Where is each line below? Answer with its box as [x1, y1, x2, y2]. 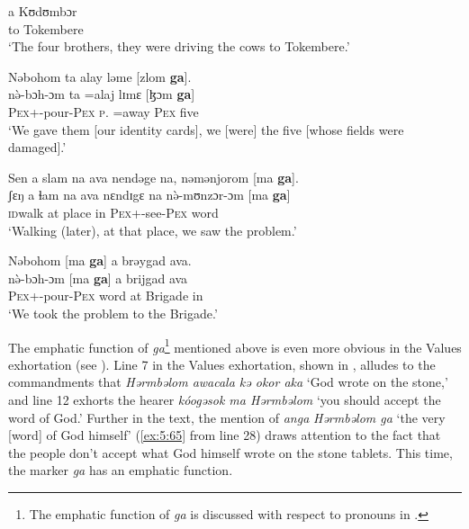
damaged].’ [8, 138, 67, 157]
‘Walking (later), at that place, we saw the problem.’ [8, 220, 297, 239]
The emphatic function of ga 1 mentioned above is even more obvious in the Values [8, 335, 462, 356]
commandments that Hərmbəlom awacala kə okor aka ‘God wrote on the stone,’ [8, 372, 448, 391]
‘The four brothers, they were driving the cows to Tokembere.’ [8, 37, 350, 56]
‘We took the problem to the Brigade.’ [8, 303, 218, 322]
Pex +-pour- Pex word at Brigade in [8, 286, 203, 305]
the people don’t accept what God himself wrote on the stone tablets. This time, [8, 443, 453, 462]
